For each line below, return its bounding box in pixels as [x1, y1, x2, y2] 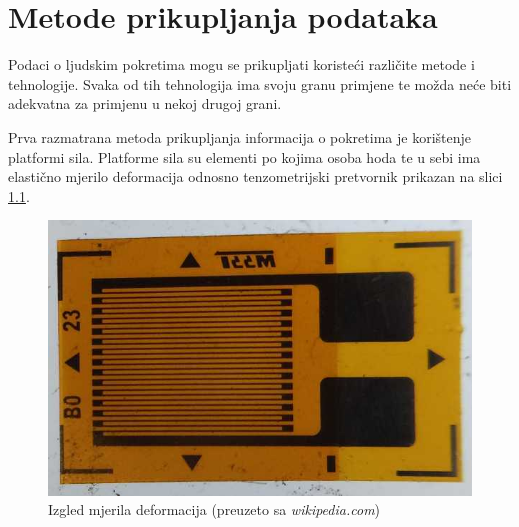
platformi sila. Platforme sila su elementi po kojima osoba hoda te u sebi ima [8, 146, 481, 167]
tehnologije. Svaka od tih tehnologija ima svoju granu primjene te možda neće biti [8, 73, 512, 94]
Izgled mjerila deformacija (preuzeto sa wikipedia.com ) [48, 499, 381, 520]
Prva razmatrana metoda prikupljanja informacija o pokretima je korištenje [8, 126, 471, 147]
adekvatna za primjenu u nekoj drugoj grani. [8, 93, 282, 114]
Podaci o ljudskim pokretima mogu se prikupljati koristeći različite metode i [8, 54, 475, 75]
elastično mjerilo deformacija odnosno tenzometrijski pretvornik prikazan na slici [8, 166, 503, 187]
